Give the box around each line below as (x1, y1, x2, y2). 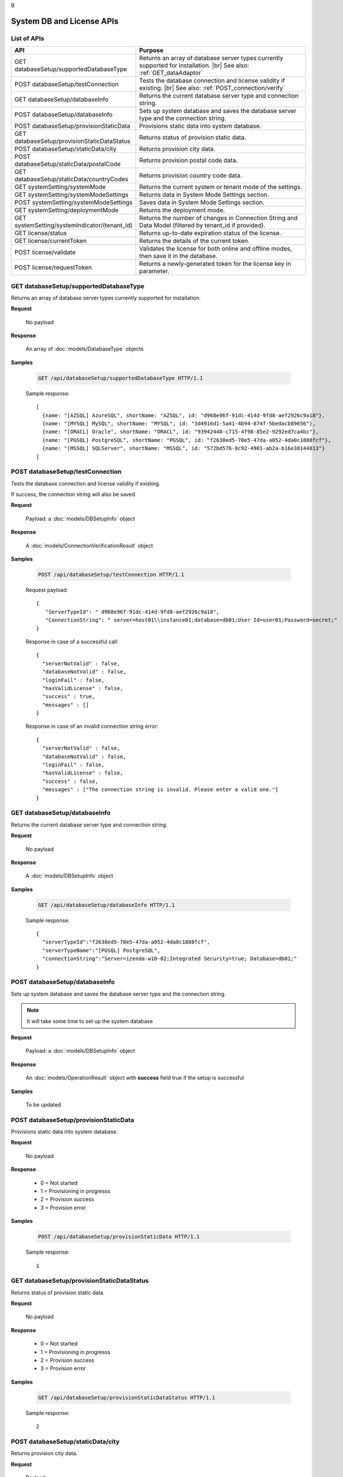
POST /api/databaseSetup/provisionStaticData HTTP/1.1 (38, 1234, 200, 1240)
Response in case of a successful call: (25, 638, 119, 645)
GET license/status (14, 229, 67, 238)
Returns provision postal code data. (139, 157, 238, 165)
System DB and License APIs (11, 16, 119, 26)
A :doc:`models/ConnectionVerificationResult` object (25, 542, 153, 549)
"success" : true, (42, 693, 95, 700)
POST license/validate (14, 248, 76, 256)
